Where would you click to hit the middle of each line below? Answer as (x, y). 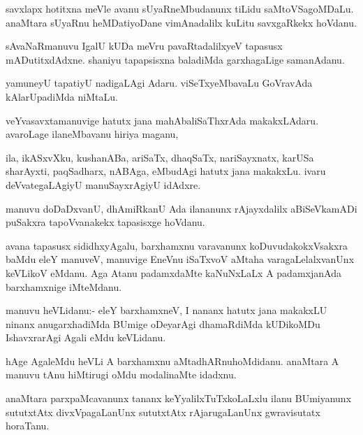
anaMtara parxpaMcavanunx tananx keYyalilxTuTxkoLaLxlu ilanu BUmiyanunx (179, 398)
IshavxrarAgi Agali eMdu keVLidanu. (86, 337)
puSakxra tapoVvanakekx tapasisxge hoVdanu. (105, 222)
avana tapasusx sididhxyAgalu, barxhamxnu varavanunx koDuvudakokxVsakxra (177, 245)
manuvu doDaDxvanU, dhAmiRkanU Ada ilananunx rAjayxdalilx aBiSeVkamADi (181, 208)
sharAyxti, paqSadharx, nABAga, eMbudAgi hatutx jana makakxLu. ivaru (166, 171)
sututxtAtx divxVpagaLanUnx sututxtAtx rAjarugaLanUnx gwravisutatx (163, 412)
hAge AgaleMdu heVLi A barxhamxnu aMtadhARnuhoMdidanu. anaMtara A (172, 361)
